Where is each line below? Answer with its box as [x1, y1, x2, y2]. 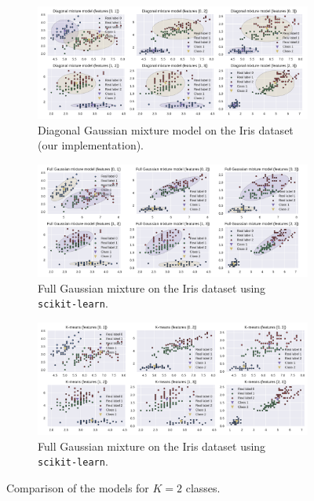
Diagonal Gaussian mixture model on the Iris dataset [38, 121, 294, 138]
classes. [185, 479, 221, 495]
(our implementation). [38, 137, 144, 153]
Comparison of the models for [6, 479, 149, 495]
